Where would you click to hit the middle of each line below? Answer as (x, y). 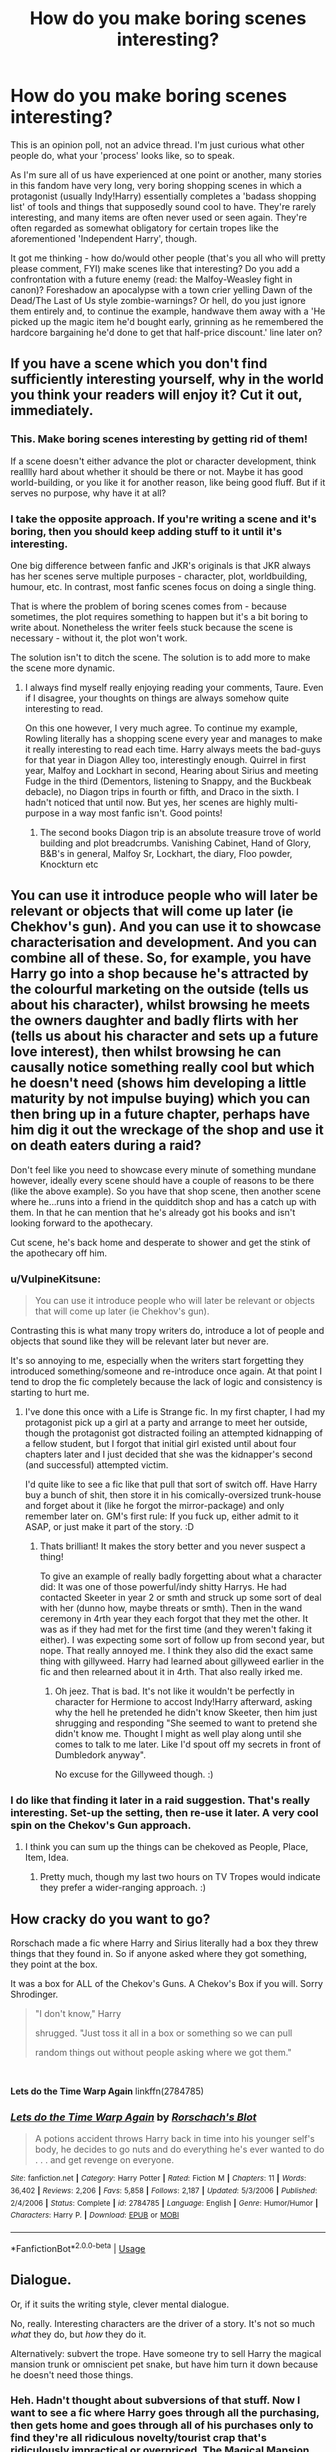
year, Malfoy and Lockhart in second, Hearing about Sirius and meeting (171, 770)
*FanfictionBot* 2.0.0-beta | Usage (78, 2247)
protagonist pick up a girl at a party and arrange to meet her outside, (166, 1423)
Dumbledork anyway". (100, 1755)
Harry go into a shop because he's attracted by (159, 973)
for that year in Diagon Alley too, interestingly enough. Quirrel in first (165, 759)
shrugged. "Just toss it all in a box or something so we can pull (163, 2033)
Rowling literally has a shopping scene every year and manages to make (173, 738)
